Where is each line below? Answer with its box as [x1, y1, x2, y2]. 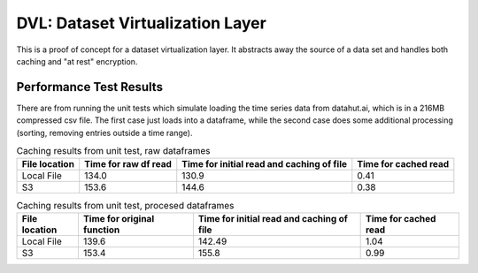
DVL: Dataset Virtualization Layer [16, 13, 267, 33]
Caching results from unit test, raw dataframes [16, 145, 211, 157]
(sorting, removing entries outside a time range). [16, 127, 193, 138]
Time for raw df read [84, 158, 173, 171]
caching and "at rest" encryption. [16, 56, 138, 66]
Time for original [82, 212, 155, 224]
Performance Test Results [16, 80, 164, 95]
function [82, 224, 120, 236]
